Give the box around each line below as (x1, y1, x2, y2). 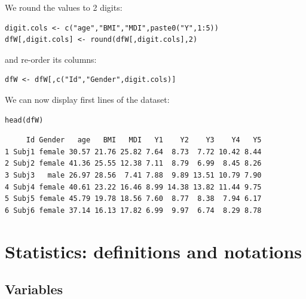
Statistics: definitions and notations (5, 239, 302, 263)
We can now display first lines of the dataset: (5, 93, 170, 105)
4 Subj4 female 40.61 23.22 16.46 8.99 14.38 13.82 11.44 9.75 (5, 182, 262, 191)
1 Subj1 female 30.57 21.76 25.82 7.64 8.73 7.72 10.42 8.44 (5, 147, 262, 156)
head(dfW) (5, 115, 44, 124)
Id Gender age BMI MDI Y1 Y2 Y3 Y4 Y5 (26, 136, 262, 145)
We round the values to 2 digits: (5, 1, 123, 13)
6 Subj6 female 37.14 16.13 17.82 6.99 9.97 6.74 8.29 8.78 (5, 206, 262, 215)
